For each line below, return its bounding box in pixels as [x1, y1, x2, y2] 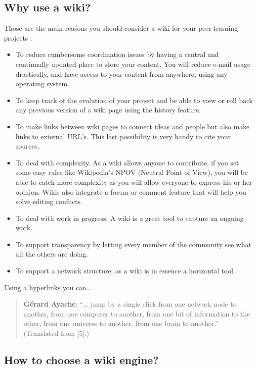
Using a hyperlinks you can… [4, 282, 91, 292]
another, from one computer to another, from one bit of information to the [23, 308, 250, 318]
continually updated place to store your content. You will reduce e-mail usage [15, 58, 251, 69]
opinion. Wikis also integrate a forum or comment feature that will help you [15, 186, 247, 197]
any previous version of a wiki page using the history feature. [15, 105, 201, 115]
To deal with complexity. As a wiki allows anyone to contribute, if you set [15, 157, 239, 167]
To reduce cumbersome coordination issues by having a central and [15, 49, 219, 59]
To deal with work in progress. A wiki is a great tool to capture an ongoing [15, 212, 244, 223]
